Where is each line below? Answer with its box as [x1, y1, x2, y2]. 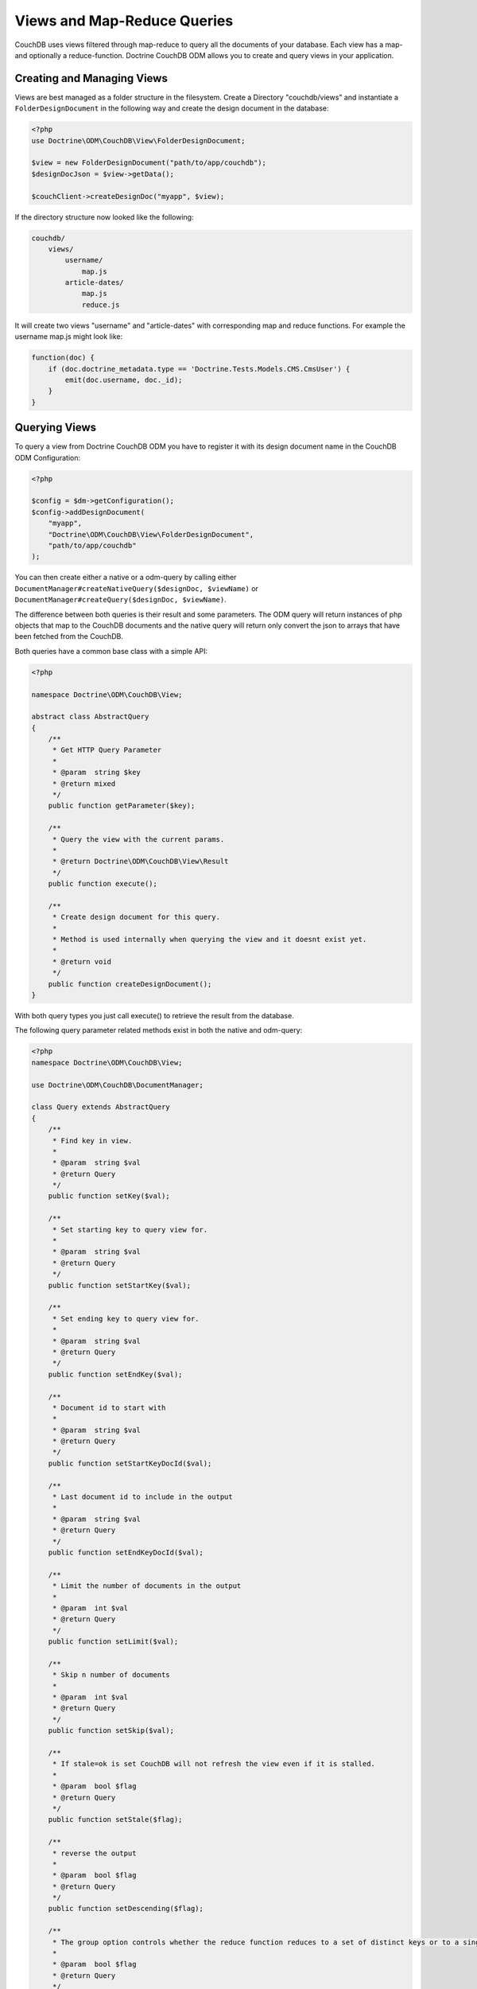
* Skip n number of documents [52, 1671, 170, 1680]
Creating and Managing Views [14, 72, 169, 85]
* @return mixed [52, 779, 116, 788]
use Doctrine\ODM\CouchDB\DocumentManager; [31, 1080, 204, 1089]
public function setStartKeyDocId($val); [48, 1458, 212, 1468]
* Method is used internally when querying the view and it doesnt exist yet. [52, 935, 367, 944]
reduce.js [81, 300, 120, 309]
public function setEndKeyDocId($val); [48, 1547, 204, 1557]
